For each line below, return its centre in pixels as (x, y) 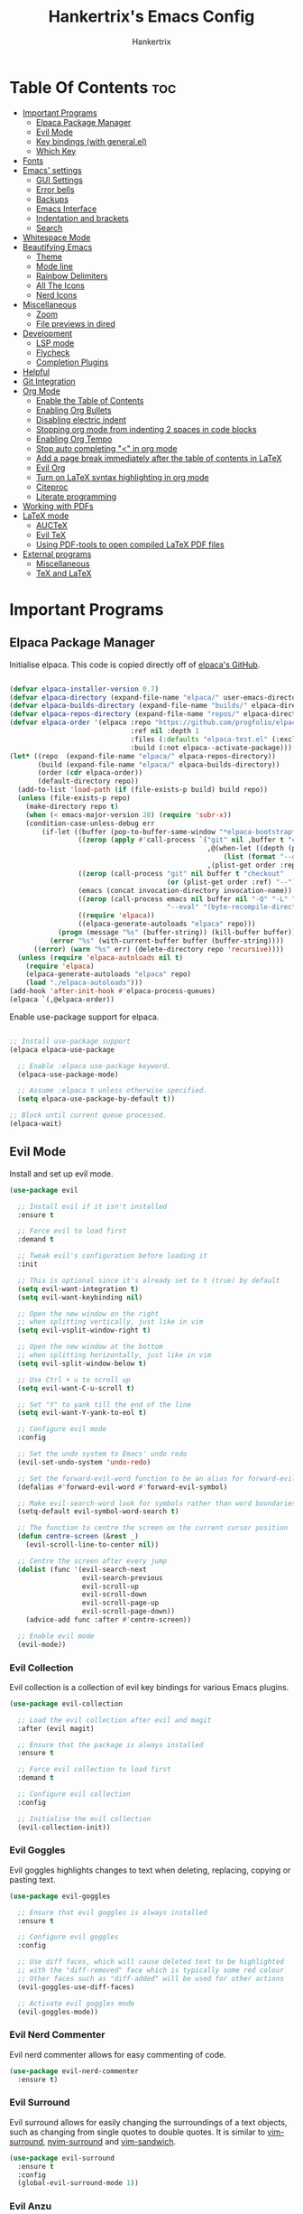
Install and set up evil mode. (62, 1173)
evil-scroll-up (110, 1586)
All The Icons (60, 285)
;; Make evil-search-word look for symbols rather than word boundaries (157, 1503)
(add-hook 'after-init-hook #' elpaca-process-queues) (113, 991)
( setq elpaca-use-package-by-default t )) (96, 1099)
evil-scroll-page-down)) (129, 1612)
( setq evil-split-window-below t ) (82, 1363)
